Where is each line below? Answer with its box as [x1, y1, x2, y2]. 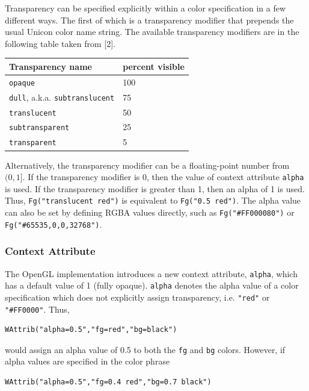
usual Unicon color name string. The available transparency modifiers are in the [5, 25, 299, 38]
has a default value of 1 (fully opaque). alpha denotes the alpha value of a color [5, 279, 299, 292]
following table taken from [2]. [5, 37, 116, 49]
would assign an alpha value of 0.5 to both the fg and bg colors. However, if [5, 343, 286, 355]
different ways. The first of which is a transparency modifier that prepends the [5, 13, 294, 26]
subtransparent [9, 124, 70, 133]
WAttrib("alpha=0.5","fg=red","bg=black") [5, 325, 177, 334]
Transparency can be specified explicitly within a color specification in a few [5, 2, 286, 14]
